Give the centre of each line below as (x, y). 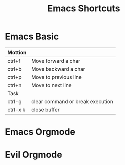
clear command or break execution (72, 101)
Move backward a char (59, 69)
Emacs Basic (32, 37)
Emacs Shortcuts (84, 9)
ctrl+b (15, 69)
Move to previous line (57, 77)
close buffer (46, 109)
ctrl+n (15, 85)
